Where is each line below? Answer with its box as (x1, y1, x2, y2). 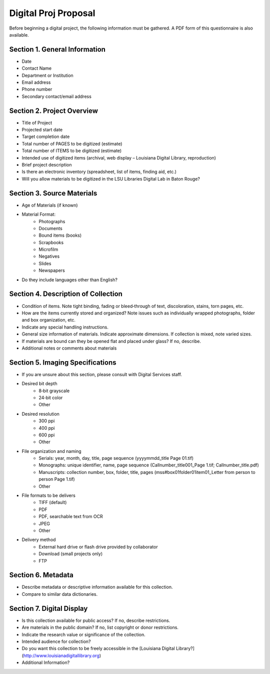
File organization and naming (21, 448, 82, 454)
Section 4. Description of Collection (9, 290, 122, 298)
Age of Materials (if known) (21, 202, 78, 208)
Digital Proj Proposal (9, 8, 95, 19)
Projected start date (21, 127, 62, 133)
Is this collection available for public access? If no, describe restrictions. (21, 617, 170, 623)
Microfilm (38, 246, 58, 253)
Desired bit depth (21, 381, 57, 387)
